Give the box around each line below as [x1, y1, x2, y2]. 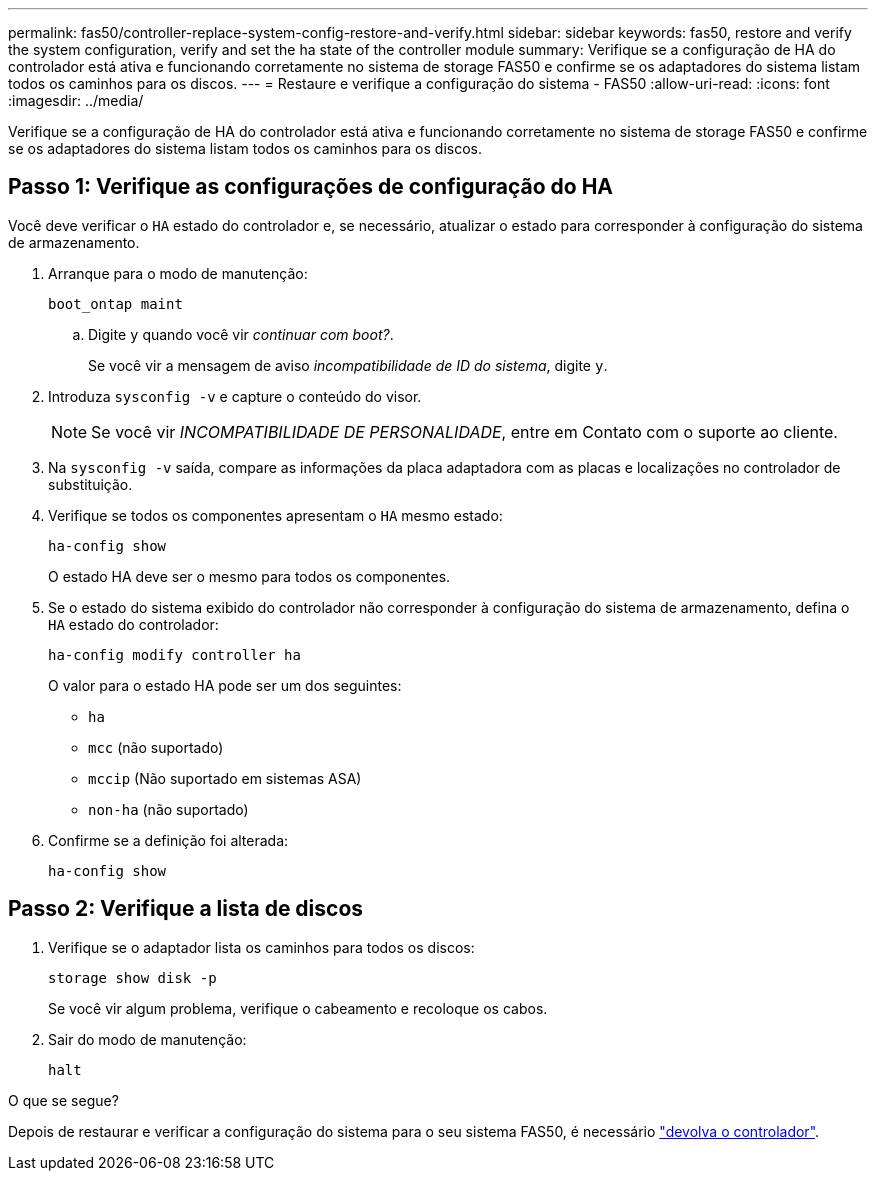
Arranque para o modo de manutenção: [48, 264, 308, 282]
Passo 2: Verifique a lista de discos [8, 896, 364, 922]
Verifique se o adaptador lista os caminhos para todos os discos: [48, 938, 475, 956]
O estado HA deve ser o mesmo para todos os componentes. [48, 567, 451, 585]
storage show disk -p [48, 969, 217, 986]
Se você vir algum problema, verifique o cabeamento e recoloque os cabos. [48, 999, 548, 1017]
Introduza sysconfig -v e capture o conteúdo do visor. [48, 387, 422, 405]
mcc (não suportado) [88, 738, 224, 756]
